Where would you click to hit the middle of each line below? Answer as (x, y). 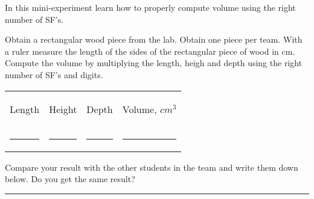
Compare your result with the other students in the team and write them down (152, 167)
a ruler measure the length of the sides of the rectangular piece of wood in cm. (150, 51)
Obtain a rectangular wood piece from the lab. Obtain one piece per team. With (154, 39)
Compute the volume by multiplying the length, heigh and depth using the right (154, 63)
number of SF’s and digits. (54, 74)
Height (63, 109)
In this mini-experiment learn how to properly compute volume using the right (150, 7)
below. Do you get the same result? (70, 179)
